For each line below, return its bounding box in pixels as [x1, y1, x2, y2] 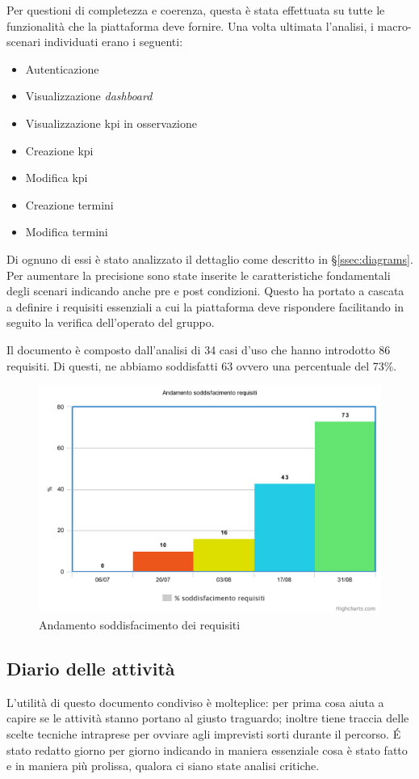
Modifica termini [25, 223, 108, 240]
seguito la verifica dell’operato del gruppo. [6, 314, 215, 331]
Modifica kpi [25, 169, 88, 186]
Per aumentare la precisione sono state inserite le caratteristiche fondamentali [6, 266, 391, 283]
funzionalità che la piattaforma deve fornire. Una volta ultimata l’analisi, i [6, 17, 374, 34]
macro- [377, 17, 412, 34]
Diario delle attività [6, 656, 175, 681]
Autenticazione [25, 60, 99, 77]
